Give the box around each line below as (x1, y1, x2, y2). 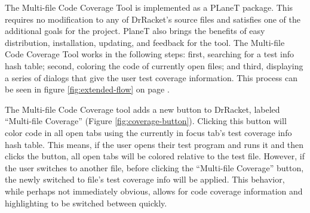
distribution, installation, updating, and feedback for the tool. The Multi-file (5, 36, 285, 48)
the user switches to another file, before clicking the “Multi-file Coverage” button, (5, 161, 304, 174)
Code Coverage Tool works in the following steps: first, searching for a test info (5, 48, 294, 60)
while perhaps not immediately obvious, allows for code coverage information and (5, 184, 303, 197)
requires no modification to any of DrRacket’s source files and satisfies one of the (5, 13, 300, 25)
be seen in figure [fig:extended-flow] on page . (5, 83, 170, 95)
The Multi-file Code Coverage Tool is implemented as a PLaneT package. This (5, 1, 293, 13)
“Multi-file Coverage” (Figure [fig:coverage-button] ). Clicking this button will (5, 115, 287, 127)
